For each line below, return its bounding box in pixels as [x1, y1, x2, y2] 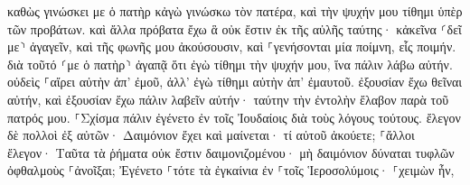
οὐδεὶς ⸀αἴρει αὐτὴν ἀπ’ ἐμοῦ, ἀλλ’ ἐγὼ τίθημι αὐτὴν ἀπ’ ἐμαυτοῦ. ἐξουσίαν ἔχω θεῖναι [7, 72, 463, 91]
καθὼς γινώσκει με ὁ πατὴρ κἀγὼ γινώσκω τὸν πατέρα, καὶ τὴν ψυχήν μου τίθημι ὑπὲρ [7, 2, 463, 20]
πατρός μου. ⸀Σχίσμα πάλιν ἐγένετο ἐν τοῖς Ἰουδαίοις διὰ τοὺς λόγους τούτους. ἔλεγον [7, 107, 461, 126]
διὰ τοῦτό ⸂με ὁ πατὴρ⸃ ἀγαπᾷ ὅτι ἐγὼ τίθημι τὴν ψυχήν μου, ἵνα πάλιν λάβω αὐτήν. [7, 54, 453, 73]
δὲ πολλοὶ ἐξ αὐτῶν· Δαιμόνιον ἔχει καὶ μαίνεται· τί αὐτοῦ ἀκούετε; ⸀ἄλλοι [7, 125, 415, 144]
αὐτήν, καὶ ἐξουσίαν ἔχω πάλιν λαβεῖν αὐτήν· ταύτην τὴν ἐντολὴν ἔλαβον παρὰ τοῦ [7, 89, 449, 108]
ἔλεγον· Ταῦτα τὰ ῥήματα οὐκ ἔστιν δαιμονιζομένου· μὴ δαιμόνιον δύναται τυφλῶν [7, 143, 455, 162]
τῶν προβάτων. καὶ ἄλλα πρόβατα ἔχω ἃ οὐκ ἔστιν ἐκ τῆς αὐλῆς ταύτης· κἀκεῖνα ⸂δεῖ [7, 19, 462, 38]
